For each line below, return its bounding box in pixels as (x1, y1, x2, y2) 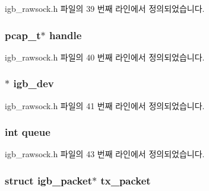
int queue (5, 125, 50, 139)
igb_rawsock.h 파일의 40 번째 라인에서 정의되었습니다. (5, 50, 205, 63)
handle (49, 27, 82, 42)
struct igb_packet (5, 173, 92, 187)
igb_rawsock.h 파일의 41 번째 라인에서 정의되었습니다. (5, 99, 205, 112)
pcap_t (5, 27, 41, 42)
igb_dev (13, 76, 54, 91)
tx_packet (100, 173, 151, 187)
